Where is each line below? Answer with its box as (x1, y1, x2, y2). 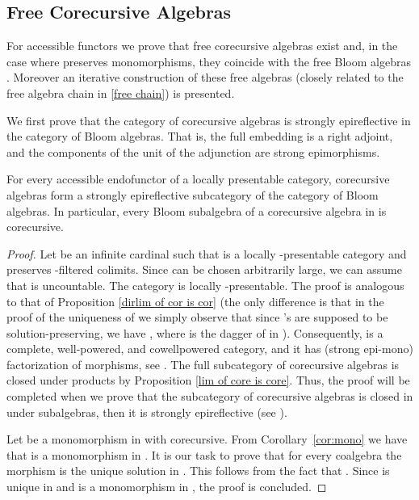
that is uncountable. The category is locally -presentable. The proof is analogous (6, 276, 404, 293)
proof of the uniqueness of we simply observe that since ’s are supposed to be (6, 309, 388, 326)
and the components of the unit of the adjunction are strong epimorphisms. (6, 143, 380, 160)
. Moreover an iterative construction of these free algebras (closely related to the (6, 69, 404, 86)
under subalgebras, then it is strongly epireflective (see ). (6, 403, 287, 420)
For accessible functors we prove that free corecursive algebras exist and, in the (6, 37, 398, 54)
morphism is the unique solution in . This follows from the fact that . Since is (6, 462, 390, 479)
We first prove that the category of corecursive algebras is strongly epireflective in (6, 111, 411, 128)
